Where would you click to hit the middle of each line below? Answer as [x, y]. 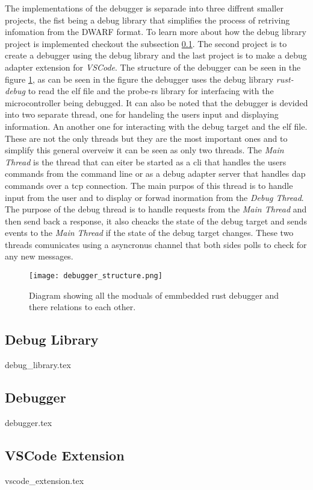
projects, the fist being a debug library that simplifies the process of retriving [147, 20]
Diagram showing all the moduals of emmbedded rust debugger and [154, 295]
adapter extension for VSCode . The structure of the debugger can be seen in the [153, 67]
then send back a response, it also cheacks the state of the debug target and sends [156, 221]
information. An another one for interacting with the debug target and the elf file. [156, 126]
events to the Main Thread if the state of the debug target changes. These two [149, 233]
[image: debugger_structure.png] [96, 276]
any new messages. [39, 256]
